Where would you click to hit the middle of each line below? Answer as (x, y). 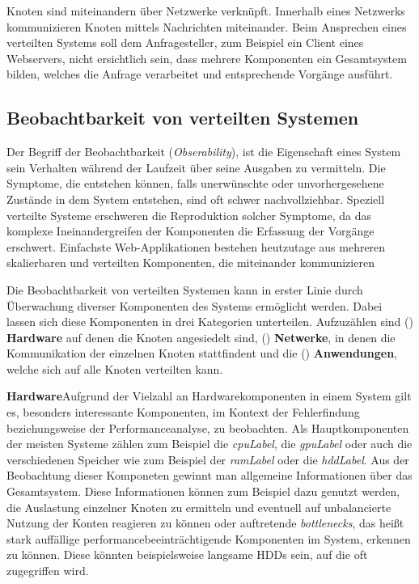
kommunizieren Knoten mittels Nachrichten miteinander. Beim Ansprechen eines (207, 26)
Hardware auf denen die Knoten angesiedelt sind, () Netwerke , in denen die (201, 337)
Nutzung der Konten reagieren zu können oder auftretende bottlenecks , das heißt (205, 523)
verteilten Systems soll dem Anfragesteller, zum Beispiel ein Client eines (185, 42)
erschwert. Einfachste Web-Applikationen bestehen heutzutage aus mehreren (196, 246)
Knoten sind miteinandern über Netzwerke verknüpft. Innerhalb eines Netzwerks (206, 11)
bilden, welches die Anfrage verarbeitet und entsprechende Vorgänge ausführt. (200, 74)
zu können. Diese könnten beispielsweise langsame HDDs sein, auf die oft (187, 554)
